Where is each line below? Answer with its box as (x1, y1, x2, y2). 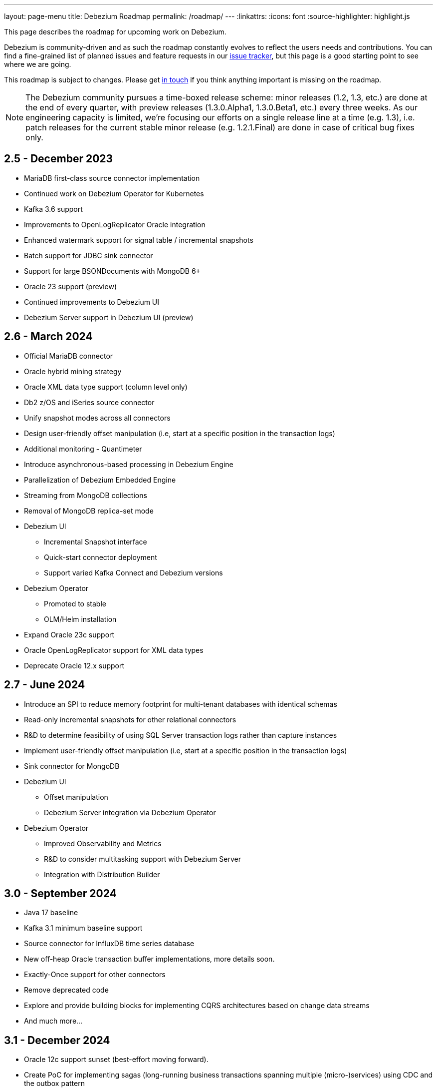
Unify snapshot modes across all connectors (24, 413, 171, 422)
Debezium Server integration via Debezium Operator (44, 808, 216, 817)
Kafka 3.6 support (24, 204, 83, 213)
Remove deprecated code (24, 986, 109, 995)
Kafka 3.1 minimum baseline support (24, 924, 143, 933)
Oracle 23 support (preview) (24, 282, 117, 291)
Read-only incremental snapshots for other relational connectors (24, 715, 236, 724)
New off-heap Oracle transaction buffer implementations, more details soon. (24, 955, 275, 964)
